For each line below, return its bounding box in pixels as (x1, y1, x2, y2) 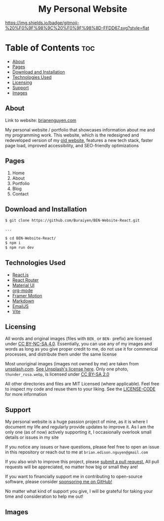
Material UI (12, 282, 35, 288)
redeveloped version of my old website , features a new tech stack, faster (5, 137, 153, 143)
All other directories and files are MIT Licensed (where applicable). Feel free (5, 381, 160, 387)
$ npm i (5, 240, 21, 245)
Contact (12, 191, 29, 196)
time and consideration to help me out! (5, 493, 84, 499)
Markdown (12, 298, 34, 304)
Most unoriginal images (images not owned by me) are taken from (5, 361, 139, 367)
